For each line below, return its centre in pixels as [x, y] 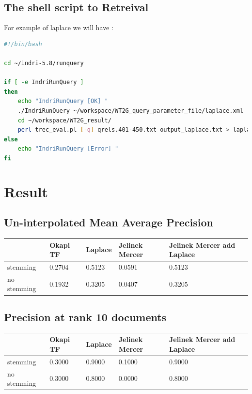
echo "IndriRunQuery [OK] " [63, 101]
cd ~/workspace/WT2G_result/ [64, 120]
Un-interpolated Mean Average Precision [109, 222]
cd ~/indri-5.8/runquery [44, 63]
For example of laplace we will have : [59, 27]
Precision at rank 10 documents [85, 317]
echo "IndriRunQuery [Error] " [68, 149]
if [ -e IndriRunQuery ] [44, 82]
